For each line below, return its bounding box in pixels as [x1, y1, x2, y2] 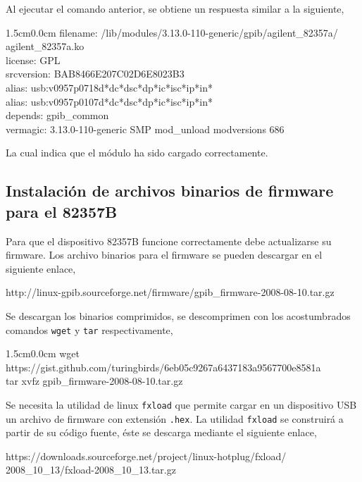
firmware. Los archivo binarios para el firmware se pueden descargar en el [6, 247, 323, 262]
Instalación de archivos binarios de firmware [6, 180, 334, 202]
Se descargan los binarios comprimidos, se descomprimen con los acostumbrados [6, 308, 351, 323]
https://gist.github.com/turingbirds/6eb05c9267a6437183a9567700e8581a [6, 359, 321, 374]
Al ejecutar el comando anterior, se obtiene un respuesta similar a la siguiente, [6, 1, 344, 16]
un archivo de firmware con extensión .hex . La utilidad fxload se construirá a [6, 411, 344, 426]
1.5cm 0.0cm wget [6, 346, 80, 361]
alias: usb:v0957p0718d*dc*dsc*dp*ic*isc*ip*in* [6, 80, 213, 94]
